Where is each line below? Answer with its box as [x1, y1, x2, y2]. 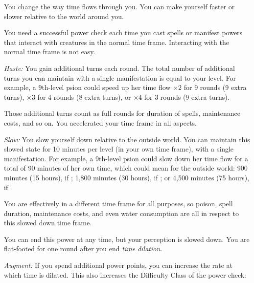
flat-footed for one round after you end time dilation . [4, 243, 162, 254]
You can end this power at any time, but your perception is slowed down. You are [4, 234, 250, 244]
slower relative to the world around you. [4, 11, 124, 21]
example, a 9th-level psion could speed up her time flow [4, 82, 171, 92]
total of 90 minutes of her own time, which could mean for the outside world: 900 [4, 163, 248, 173]
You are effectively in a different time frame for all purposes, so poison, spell [4, 198, 233, 209]
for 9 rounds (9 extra [184, 82, 247, 92]
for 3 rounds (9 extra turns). [144, 91, 230, 102]
